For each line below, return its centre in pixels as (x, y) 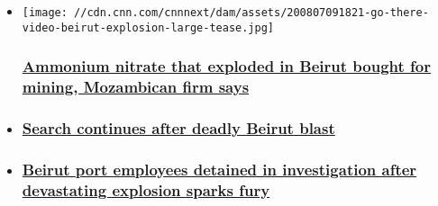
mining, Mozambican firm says (136, 87)
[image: (45, 13)
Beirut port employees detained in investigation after (219, 169)
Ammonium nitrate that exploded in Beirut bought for (226, 66)
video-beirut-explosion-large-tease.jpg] (148, 27)
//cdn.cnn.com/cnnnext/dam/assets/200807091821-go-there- (251, 13)
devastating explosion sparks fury (146, 189)
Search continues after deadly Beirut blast (178, 128)
